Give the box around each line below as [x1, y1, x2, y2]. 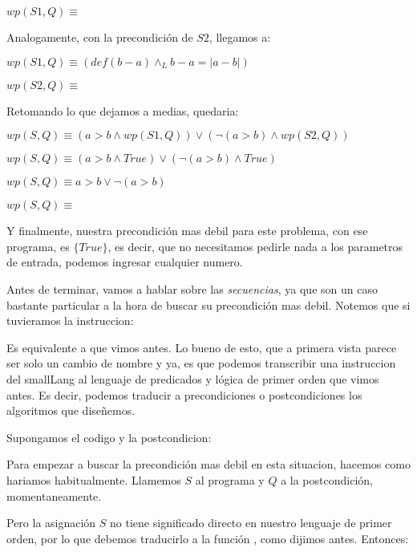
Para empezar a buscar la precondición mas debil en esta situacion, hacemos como [6, 456, 411, 473]
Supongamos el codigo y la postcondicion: [6, 428, 212, 445]
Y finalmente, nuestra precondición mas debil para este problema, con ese [6, 222, 368, 239]
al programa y [195, 471, 265, 488]
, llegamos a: [208, 29, 271, 45]
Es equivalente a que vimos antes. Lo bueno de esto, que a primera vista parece [6, 339, 397, 355]
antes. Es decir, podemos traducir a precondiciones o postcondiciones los [6, 386, 362, 403]
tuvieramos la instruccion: [6, 312, 134, 329]
